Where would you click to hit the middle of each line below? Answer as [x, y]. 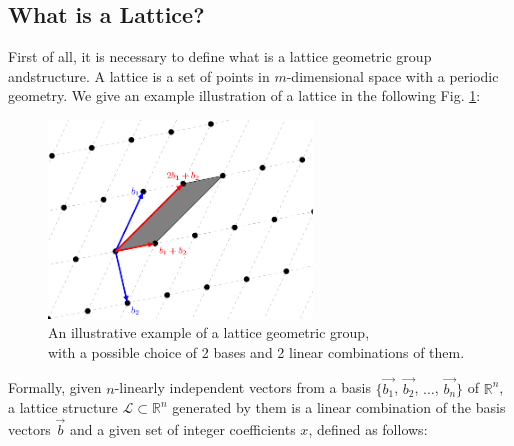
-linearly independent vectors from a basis [242, 387]
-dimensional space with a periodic [392, 75]
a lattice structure [63, 407]
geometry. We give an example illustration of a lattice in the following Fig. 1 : [244, 95]
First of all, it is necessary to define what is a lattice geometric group [220, 56]
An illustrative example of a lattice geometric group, [209, 332]
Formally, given [55, 387]
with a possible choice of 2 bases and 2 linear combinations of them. [256, 351]
